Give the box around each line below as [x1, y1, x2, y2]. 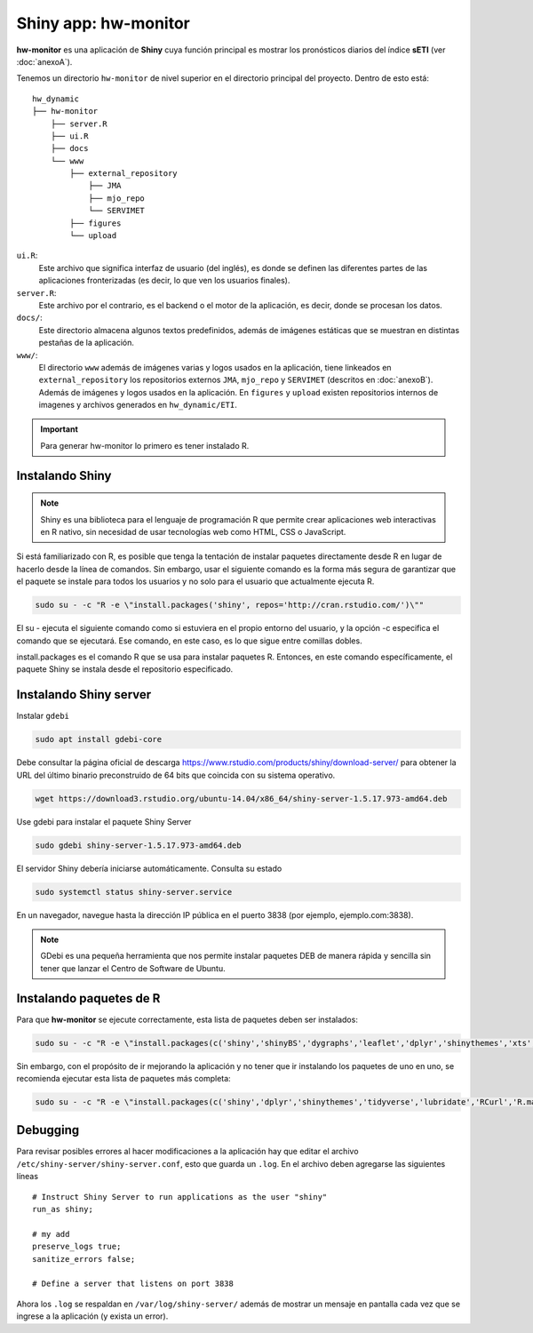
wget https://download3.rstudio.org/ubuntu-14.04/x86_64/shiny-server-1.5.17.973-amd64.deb [35, 794, 448, 803]
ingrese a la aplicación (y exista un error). [16, 1311, 169, 1321]
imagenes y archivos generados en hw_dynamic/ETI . [38, 400, 237, 411]
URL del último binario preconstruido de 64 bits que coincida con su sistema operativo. [16, 770, 336, 780]
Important [40, 424, 79, 435]
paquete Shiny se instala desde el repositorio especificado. [16, 664, 234, 674]
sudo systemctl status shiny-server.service [35, 887, 233, 897]
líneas [16, 1171, 39, 1182]
